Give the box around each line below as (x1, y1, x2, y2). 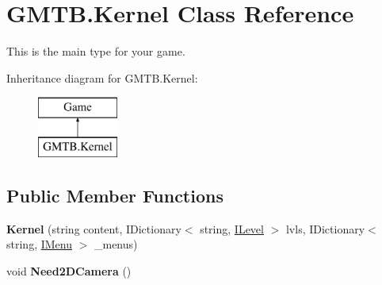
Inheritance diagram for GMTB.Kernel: (6, 69, 198, 86)
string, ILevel (200, 220, 264, 237)
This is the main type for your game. (6, 43, 185, 60)
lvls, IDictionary (285, 220, 365, 237)
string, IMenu (6, 236, 72, 252)
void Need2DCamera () (6, 262, 132, 279)
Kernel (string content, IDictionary (6, 220, 181, 237)
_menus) (94, 236, 138, 252)
